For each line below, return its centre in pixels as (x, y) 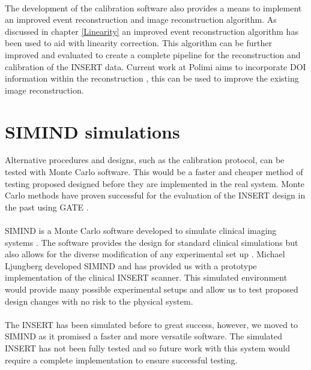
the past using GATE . (47, 207)
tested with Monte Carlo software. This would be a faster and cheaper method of (154, 172)
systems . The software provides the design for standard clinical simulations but (152, 242)
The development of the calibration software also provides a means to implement (153, 7)
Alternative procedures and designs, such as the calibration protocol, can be (145, 160)
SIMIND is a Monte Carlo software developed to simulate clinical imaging (141, 231)
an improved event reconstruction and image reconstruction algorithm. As (141, 19)
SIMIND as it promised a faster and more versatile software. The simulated (144, 336)
